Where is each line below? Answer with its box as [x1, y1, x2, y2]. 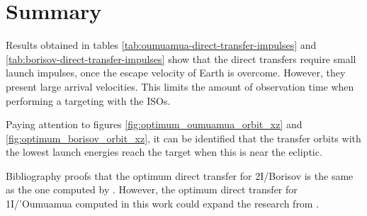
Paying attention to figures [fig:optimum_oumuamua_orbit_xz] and [6, 117, 303, 132]
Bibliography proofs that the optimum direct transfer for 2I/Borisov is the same [6, 168, 354, 183]
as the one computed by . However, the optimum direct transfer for [6, 182, 298, 197]
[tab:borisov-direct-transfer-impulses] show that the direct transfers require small [6, 51, 356, 66]
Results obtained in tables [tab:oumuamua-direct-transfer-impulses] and [6, 38, 317, 52]
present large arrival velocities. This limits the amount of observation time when [6, 79, 354, 93]
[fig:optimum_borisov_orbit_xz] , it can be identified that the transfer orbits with [6, 130, 361, 145]
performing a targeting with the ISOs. [6, 93, 171, 108]
